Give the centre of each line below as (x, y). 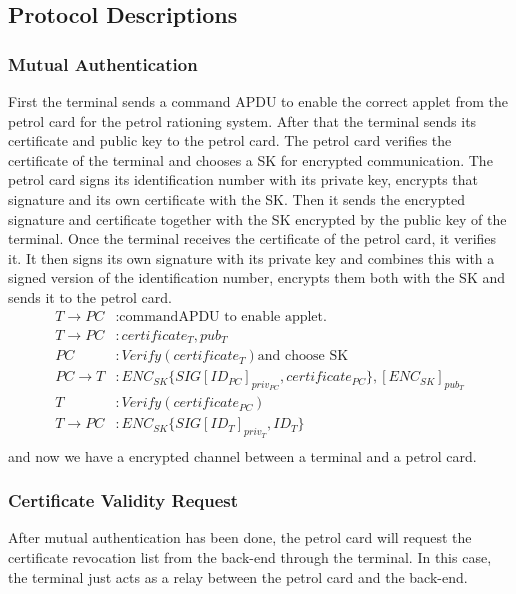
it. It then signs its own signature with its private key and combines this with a (251, 257)
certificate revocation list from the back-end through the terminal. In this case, (250, 557)
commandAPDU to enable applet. (223, 316)
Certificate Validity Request (123, 500)
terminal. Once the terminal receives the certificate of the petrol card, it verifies (252, 238)
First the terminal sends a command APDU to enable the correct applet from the (258, 101)
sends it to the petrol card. (90, 296)
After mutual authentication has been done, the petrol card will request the (240, 537)
